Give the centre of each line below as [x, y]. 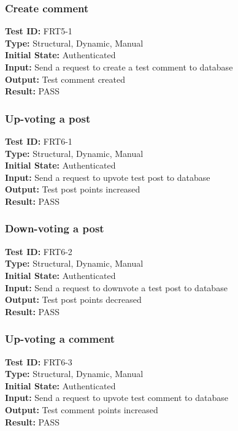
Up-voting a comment [60, 339]
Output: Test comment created [65, 79]
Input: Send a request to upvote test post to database [108, 177]
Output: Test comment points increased [82, 409]
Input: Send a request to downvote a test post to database [116, 287]
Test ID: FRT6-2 [39, 251]
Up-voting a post [48, 118]
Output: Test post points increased [73, 189]
